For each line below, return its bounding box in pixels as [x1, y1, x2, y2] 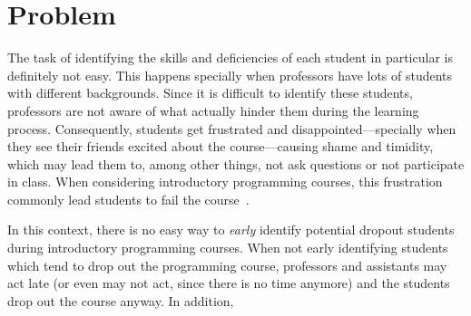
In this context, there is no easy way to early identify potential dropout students [7, 220, 455, 239]
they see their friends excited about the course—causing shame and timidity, [7, 137, 434, 156]
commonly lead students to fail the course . [7, 189, 250, 208]
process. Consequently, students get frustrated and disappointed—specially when [7, 119, 456, 138]
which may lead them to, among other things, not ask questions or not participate [7, 154, 465, 173]
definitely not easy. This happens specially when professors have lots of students [7, 65, 453, 84]
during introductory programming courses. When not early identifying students [7, 238, 448, 257]
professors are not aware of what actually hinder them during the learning [7, 101, 419, 120]
